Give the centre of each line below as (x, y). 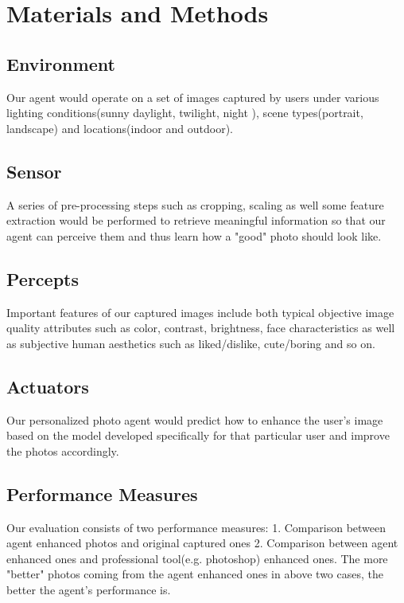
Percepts (43, 278)
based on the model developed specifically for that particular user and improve (198, 435)
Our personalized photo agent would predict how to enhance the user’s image (195, 419)
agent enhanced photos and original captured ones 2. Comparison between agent (202, 543)
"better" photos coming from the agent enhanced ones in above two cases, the (195, 574)
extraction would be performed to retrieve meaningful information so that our (196, 220)
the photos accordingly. (63, 450)
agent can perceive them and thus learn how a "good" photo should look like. (194, 235)
